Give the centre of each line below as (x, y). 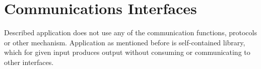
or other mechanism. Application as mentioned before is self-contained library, (125, 42)
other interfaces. (29, 62)
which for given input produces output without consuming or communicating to (127, 52)
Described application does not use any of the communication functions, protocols (130, 32)
